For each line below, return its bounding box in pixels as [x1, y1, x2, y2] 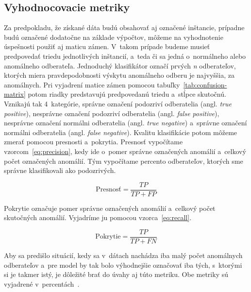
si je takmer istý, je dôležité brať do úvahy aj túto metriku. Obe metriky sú [4, 269, 228, 279]
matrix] [4, 89, 26, 99]
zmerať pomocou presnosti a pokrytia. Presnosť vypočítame [4, 137, 183, 147]
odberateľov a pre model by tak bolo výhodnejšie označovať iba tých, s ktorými [4, 259, 242, 270]
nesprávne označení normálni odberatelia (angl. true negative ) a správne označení [4, 118, 247, 128]
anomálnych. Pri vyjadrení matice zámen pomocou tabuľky [4, 79, 180, 89]
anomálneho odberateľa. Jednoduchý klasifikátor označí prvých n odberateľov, [4, 60, 236, 70]
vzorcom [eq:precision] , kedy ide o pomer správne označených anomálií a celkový [4, 146, 246, 156]
